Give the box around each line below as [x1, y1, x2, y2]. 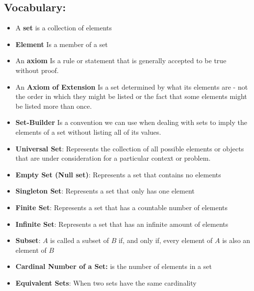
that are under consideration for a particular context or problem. [15, 153, 211, 163]
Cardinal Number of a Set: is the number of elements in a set [15, 261, 212, 271]
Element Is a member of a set [15, 39, 108, 49]
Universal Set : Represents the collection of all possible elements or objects [15, 143, 244, 153]
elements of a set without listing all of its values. [15, 126, 161, 137]
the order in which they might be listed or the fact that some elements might [15, 91, 247, 101]
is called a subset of [50, 235, 109, 245]
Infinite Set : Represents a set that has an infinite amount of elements [15, 218, 229, 229]
